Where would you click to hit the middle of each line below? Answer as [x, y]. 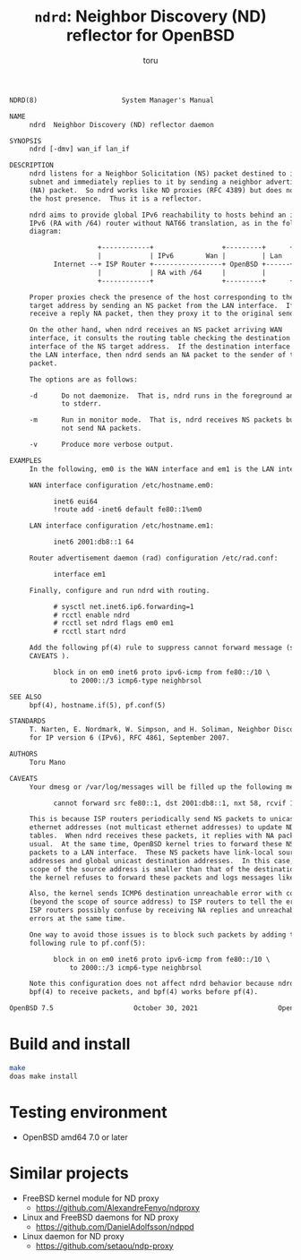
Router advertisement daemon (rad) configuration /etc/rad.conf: [154, 558]
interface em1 [79, 574]
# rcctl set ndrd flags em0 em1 [114, 623]
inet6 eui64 [76, 501]
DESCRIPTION [31, 166]
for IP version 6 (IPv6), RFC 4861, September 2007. [129, 738]
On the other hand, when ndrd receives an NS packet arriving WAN [155, 330]
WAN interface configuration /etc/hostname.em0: [122, 485]
